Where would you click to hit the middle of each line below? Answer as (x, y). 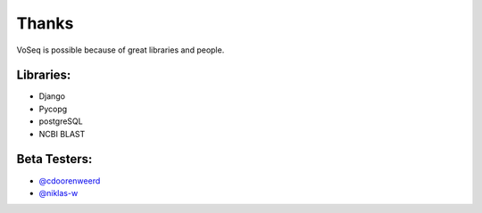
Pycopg (53, 109)
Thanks (45, 23)
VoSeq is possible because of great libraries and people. (120, 50)
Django (52, 96)
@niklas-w (58, 193)
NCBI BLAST (62, 134)
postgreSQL (61, 121)
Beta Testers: (54, 159)
